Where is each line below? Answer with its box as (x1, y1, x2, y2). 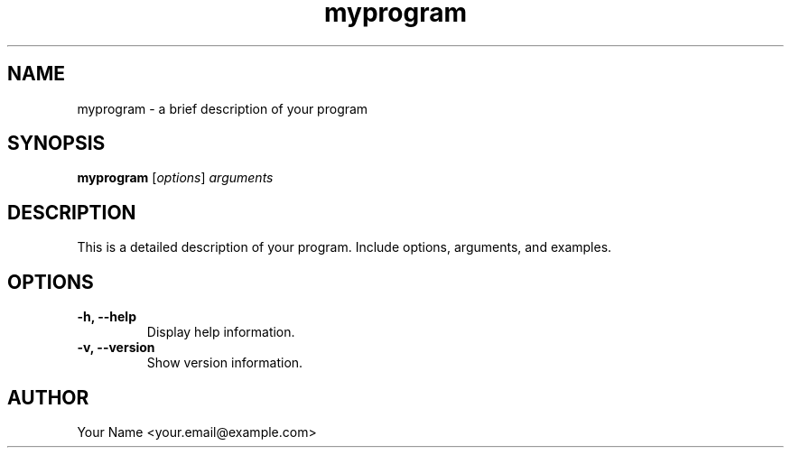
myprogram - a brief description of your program (77, 100, 368, 116)
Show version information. (146, 355, 303, 371)
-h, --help (77, 309, 136, 325)
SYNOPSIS (7, 132, 106, 155)
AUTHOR (7, 385, 89, 409)
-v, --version (77, 339, 155, 356)
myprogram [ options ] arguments (77, 170, 274, 186)
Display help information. (146, 324, 295, 340)
